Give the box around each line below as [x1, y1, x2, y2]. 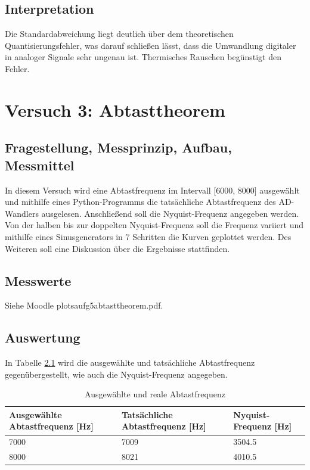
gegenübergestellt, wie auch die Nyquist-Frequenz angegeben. [5, 368, 228, 380]
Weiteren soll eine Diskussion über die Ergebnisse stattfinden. [5, 242, 230, 254]
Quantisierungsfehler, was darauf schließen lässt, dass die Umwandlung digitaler [5, 39, 296, 51]
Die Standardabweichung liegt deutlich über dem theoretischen [5, 27, 234, 40]
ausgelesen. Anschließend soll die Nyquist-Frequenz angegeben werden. [41, 207, 299, 219]
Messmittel [5, 155, 75, 174]
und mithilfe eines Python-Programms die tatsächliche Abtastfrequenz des [5, 195, 276, 208]
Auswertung [5, 328, 80, 347]
